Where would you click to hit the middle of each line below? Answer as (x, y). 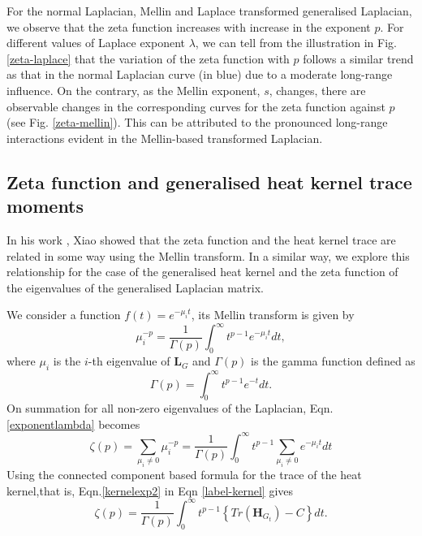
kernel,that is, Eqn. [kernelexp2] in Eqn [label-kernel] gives (150, 490)
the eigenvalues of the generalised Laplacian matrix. (135, 287)
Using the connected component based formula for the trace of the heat (184, 475)
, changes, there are (317, 90)
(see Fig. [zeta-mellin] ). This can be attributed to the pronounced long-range (197, 122)
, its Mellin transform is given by (273, 315)
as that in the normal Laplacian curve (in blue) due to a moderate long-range (200, 74)
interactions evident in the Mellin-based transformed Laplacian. (165, 138)
